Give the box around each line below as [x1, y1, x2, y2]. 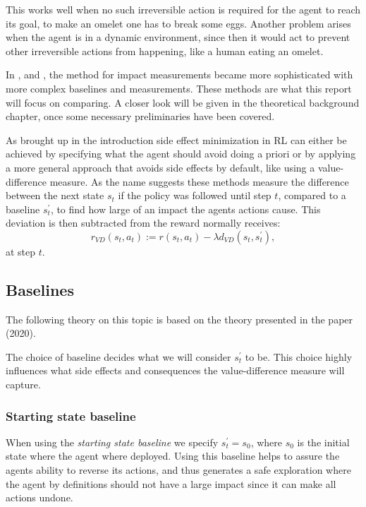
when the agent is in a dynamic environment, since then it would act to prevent [6, 30, 350, 44]
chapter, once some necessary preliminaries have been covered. [6, 109, 275, 124]
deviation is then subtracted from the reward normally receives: [6, 215, 281, 230]
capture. [6, 377, 41, 392]
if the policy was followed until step [118, 188, 272, 203]
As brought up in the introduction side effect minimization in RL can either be [6, 132, 347, 147]
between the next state [6, 188, 104, 203]
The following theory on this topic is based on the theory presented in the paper [6, 311, 353, 326]
